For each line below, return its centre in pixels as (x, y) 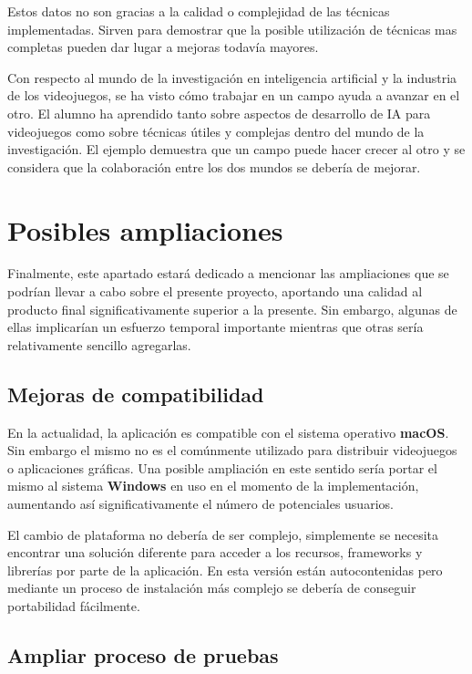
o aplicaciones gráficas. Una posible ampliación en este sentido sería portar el (222, 467)
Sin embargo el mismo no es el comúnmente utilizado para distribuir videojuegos (232, 450)
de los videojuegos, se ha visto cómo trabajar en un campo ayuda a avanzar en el (234, 95)
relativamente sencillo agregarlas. (99, 344)
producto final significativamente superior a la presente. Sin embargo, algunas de (232, 309)
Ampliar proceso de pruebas (143, 654)
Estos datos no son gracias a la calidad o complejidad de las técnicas (199, 11)
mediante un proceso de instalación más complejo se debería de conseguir (212, 588)
